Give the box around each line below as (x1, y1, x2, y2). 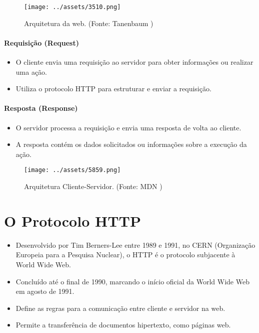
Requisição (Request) (4, 37, 79, 48)
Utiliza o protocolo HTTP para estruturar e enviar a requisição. (15, 83, 211, 94)
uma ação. (15, 66, 47, 77)
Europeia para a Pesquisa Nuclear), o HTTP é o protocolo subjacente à (15, 249, 235, 260)
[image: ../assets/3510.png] (24, 4, 121, 11)
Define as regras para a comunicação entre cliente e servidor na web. (15, 302, 225, 313)
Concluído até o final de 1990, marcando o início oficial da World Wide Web (15, 276, 249, 286)
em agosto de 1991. (15, 286, 74, 296)
